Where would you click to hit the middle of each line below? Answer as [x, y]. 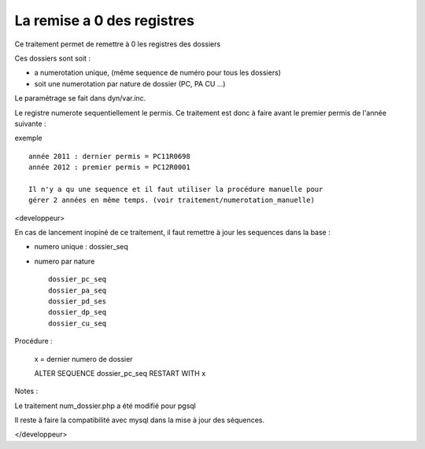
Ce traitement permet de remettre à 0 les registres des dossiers [118, 44]
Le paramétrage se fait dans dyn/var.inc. [80, 98]
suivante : [30, 123]
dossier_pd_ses [78, 301]
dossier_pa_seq [78, 290]
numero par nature [65, 261]
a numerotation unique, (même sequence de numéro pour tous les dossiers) [157, 73]
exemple [28, 138]
